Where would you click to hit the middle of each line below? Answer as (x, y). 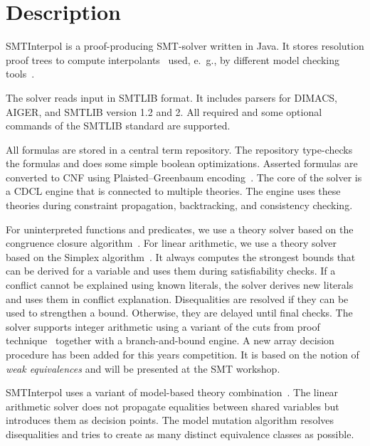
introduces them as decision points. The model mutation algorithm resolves (170, 420)
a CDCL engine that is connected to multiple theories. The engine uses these (173, 191)
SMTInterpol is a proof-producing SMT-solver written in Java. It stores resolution (185, 46)
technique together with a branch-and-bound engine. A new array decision (170, 340)
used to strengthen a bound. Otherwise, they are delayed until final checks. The (179, 313)
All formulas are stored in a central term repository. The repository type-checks (179, 149)
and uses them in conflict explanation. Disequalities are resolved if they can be (177, 298)
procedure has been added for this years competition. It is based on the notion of (183, 354)
